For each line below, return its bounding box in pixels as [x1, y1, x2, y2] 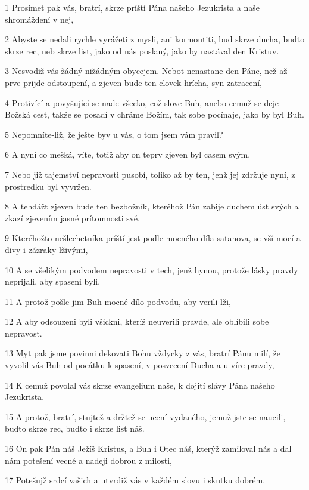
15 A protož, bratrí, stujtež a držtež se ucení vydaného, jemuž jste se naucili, [5, 410, 286, 423]
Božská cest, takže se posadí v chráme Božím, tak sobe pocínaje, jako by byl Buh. [5, 108, 305, 121]
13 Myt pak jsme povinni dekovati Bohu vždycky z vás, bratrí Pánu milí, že [5, 347, 281, 359]
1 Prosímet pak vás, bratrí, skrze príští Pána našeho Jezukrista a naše [5, 1, 260, 13]
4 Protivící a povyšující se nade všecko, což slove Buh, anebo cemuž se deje [5, 96, 279, 109]
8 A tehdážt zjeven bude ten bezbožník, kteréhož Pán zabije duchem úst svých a [5, 200, 299, 212]
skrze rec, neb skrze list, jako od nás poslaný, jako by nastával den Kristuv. [5, 44, 279, 57]
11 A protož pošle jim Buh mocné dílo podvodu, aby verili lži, [5, 295, 231, 307]
